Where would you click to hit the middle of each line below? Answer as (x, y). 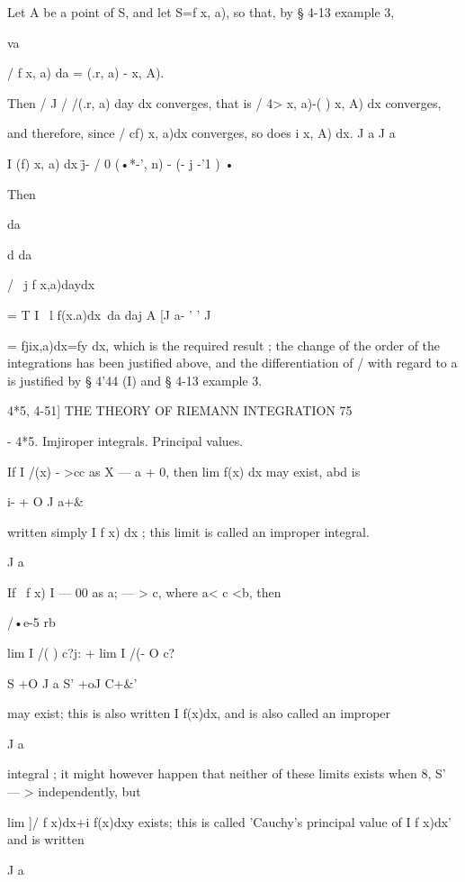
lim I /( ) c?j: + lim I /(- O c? (91, 653)
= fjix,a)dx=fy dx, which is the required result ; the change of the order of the (224, 345)
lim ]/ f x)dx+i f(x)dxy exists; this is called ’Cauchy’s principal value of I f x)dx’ (229, 821)
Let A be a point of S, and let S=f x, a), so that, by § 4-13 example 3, (201, 12)
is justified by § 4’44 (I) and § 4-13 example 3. (135, 380)
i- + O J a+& (45, 501)
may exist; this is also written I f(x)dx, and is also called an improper (199, 713)
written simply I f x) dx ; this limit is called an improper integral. (188, 531)
